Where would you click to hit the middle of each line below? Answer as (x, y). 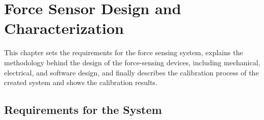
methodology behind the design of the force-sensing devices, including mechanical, (132, 62)
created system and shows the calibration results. (81, 82)
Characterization (64, 28)
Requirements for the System (83, 110)
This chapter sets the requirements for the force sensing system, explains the (124, 52)
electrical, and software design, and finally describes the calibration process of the (131, 72)
